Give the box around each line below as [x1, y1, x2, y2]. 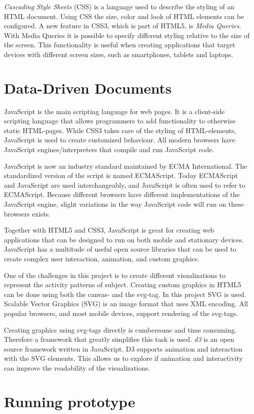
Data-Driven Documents [4, 78, 172, 98]
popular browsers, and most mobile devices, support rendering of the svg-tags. [4, 308, 238, 318]
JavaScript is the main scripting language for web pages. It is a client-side [4, 106, 225, 116]
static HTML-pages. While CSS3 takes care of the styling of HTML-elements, [4, 125, 236, 135]
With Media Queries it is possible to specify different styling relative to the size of [4, 30, 250, 40]
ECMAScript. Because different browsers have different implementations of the [4, 189, 240, 199]
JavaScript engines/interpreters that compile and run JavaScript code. [4, 144, 214, 155]
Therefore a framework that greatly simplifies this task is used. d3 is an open [4, 334, 234, 344]
